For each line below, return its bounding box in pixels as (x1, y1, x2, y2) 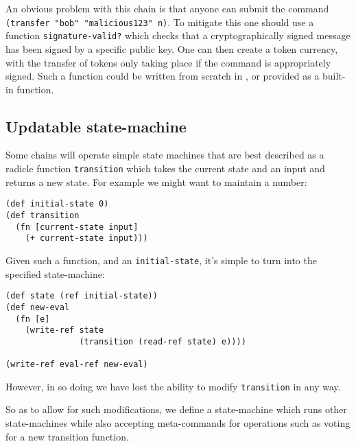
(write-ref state (25, 325, 104, 336)
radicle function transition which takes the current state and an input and (5, 161, 325, 176)
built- (322, 69, 346, 83)
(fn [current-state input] (15, 222, 139, 232)
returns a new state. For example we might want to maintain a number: (5, 174, 307, 189)
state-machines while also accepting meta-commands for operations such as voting (5, 416, 351, 430)
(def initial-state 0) (5, 199, 109, 209)
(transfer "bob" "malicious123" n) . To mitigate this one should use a (5, 14, 314, 29)
